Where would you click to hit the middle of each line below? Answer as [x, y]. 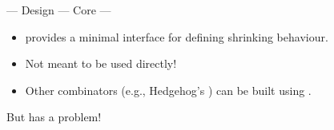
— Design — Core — [59, 10]
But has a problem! [54, 117]
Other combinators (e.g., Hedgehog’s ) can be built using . [168, 90]
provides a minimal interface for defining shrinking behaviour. [177, 36]
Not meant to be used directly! [101, 63]
